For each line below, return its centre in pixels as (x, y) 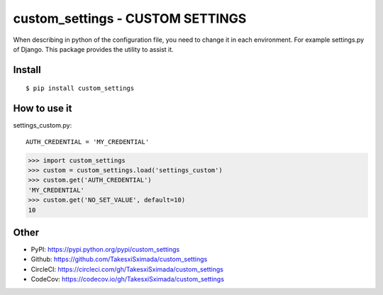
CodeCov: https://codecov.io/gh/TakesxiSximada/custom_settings (128, 279)
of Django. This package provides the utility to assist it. (93, 49)
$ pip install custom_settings (80, 88)
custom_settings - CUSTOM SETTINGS (130, 18)
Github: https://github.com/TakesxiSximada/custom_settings (119, 260)
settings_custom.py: (43, 126)
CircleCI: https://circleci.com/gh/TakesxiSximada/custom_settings (127, 269)
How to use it (43, 109)
